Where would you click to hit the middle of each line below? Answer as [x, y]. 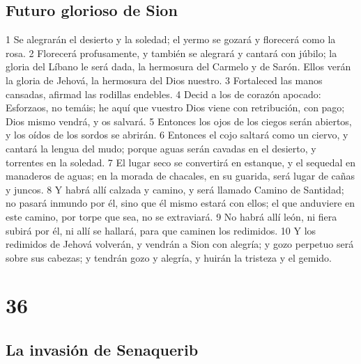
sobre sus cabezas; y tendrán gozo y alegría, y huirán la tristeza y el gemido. [169, 257]
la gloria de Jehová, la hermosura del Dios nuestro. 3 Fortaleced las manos [164, 80]
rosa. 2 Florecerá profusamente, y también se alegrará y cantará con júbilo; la [171, 53]
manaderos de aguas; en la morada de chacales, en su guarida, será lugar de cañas [180, 176]
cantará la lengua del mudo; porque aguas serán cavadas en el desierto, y [161, 148]
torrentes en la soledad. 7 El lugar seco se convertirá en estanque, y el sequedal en [181, 162]
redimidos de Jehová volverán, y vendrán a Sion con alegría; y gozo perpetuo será [180, 244]
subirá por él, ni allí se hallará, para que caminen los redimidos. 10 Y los [161, 230]
